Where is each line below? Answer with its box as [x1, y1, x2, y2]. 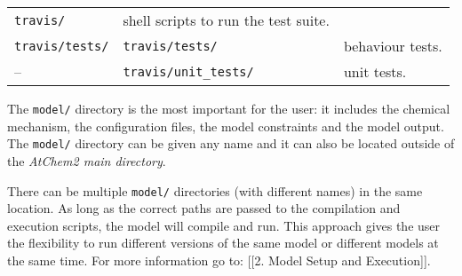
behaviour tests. [343, 35, 442, 56]
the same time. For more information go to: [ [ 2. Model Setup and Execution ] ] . [7, 250, 431, 269]
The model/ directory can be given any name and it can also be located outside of [7, 134, 455, 153]
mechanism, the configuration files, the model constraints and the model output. [7, 116, 444, 135]
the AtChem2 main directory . [7, 151, 166, 170]
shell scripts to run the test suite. [123, 10, 330, 30]
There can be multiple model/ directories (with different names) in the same [7, 181, 423, 200]
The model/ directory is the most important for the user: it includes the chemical [7, 99, 450, 117]
